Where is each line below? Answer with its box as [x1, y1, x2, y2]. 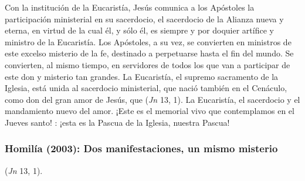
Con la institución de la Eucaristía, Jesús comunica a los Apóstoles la [5, 1, 255, 13]
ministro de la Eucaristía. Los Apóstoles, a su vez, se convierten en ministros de [5, 35, 292, 48]
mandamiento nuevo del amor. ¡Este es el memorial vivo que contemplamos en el [5, 105, 294, 117]
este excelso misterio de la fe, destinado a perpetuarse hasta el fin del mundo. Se [5, 47, 294, 59]
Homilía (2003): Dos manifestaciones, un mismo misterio [5, 141, 278, 156]
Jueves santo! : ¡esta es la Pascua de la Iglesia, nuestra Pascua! [5, 116, 230, 128]
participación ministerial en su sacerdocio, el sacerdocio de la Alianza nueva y [5, 12, 284, 25]
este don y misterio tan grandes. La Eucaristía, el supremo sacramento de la [5, 70, 279, 82]
